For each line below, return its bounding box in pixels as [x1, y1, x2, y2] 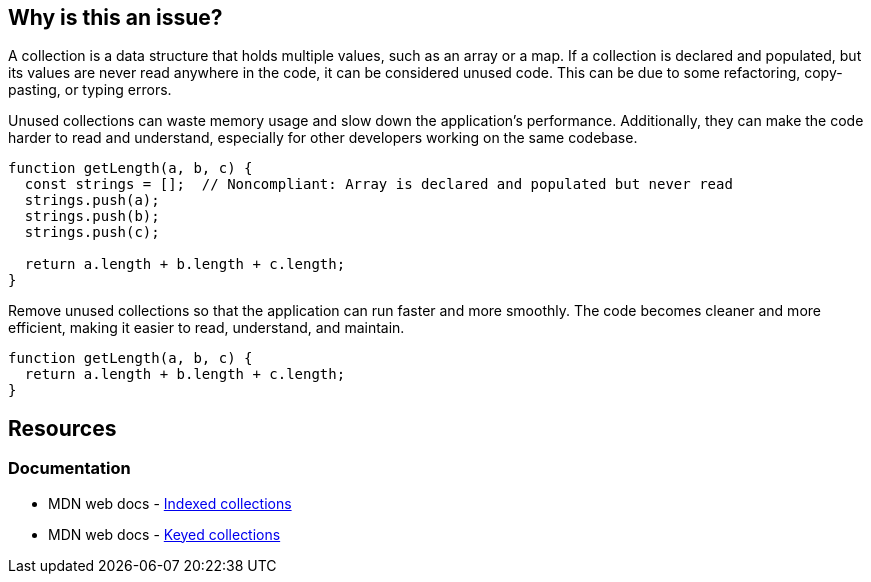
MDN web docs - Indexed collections [48, 494, 292, 512]
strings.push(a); [24, 192, 160, 209]
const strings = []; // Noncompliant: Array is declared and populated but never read [24, 176, 733, 193]
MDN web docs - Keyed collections [48, 525, 281, 543]
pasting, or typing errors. [8, 81, 172, 99]
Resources [8, 415, 117, 441]
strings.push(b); [24, 208, 160, 225]
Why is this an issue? [8, 5, 223, 30]
